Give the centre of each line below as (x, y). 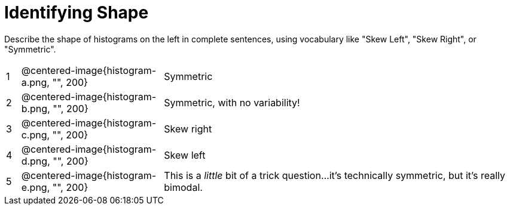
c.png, (36, 135)
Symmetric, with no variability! (232, 102)
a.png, (35, 82)
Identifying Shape (77, 13)
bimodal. (183, 187)
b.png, (36, 108)
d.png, (36, 161)
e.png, (36, 187)
